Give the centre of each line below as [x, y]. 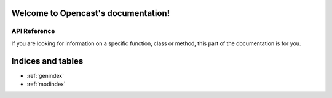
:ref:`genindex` [45, 75]
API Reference [33, 31]
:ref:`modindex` [46, 84]
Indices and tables [47, 61]
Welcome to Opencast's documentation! [91, 13]
